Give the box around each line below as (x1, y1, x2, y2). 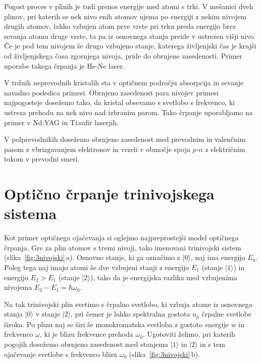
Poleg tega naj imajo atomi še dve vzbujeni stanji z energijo (4, 262, 189, 272)
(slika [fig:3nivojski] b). (129, 348, 200, 359)
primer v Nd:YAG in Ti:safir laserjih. (4, 117, 119, 127)
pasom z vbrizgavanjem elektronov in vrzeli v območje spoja (4, 143, 190, 154)
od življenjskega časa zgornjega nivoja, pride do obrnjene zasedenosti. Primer (4, 50, 243, 61)
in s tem (200, 339, 225, 349)
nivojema (4, 282, 32, 292)
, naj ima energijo (190, 252, 245, 263)
